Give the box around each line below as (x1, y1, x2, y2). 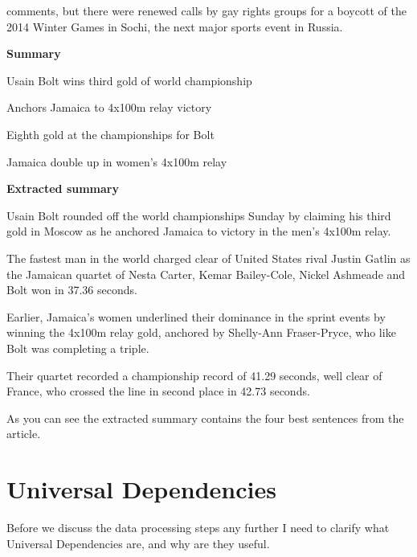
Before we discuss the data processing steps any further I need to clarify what (6, 519, 390, 535)
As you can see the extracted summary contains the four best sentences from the (6, 409, 404, 426)
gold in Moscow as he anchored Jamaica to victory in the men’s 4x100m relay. (6, 223, 391, 240)
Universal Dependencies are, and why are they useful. (6, 534, 270, 551)
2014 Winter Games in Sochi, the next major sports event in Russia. (6, 18, 343, 35)
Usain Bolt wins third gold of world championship (6, 72, 252, 88)
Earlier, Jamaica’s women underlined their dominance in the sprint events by (6, 308, 386, 325)
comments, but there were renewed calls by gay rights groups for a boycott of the (6, 2, 407, 18)
